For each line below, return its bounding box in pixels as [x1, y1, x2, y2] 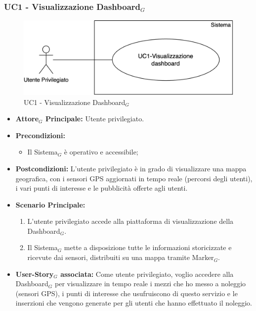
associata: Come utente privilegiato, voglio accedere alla [60, 268, 234, 279]
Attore [15, 113, 39, 124]
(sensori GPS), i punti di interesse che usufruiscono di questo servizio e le [15, 288, 238, 298]
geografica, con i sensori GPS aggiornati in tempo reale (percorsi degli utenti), [15, 173, 253, 183]
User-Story [15, 268, 54, 279]
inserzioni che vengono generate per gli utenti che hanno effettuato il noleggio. [15, 298, 252, 308]
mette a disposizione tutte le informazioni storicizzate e [64, 242, 232, 253]
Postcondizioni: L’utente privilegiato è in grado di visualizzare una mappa [15, 163, 247, 173]
